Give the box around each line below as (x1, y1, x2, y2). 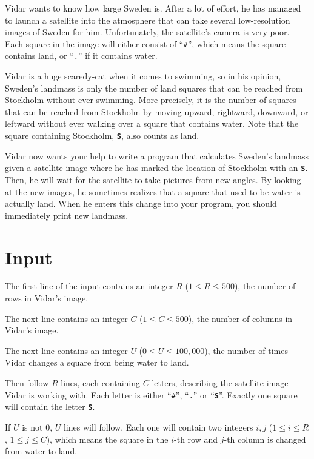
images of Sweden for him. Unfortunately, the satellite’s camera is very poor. (5, 25, 290, 38)
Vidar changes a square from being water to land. (5, 356, 189, 369)
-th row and (174, 432, 218, 445)
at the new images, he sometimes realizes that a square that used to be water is (5, 185, 301, 198)
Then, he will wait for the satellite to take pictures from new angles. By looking (5, 173, 301, 186)
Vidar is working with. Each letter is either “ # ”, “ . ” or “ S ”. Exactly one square (5, 388, 298, 401)
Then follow (5, 377, 49, 389)
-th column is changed (224, 432, 306, 445)
